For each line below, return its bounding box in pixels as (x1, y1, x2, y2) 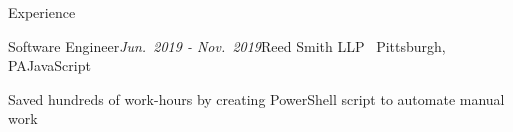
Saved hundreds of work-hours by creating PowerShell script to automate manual (8, 88, 505, 109)
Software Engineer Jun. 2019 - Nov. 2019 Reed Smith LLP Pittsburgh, (8, 35, 446, 56)
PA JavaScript (8, 55, 91, 76)
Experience (8, 2, 76, 22)
